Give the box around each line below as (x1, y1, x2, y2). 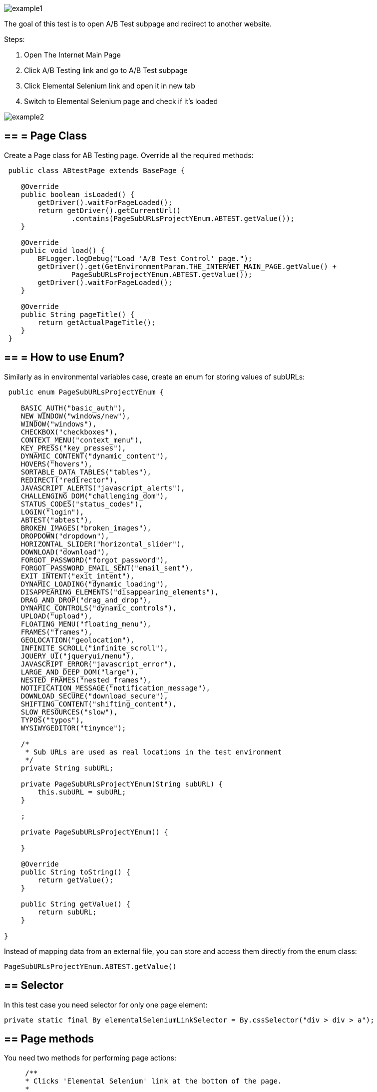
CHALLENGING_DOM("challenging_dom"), (20, 491, 168, 500)
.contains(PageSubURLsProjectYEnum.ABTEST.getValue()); (71, 214, 295, 222)
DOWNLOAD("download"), (20, 547, 109, 556)
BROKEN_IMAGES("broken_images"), (20, 523, 152, 532)
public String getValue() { (20, 899, 130, 908)
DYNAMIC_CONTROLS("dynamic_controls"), (20, 603, 177, 612)
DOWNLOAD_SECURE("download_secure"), (20, 691, 168, 700)
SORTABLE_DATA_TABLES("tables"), (20, 467, 152, 476)
